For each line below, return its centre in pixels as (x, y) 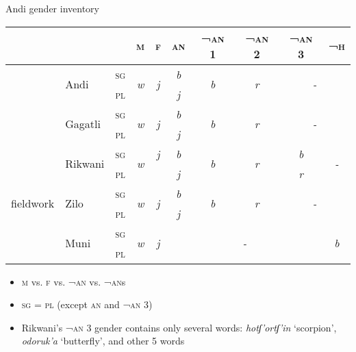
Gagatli (83, 124)
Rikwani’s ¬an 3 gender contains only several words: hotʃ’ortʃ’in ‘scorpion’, (179, 327)
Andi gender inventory (52, 8)
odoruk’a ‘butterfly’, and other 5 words (103, 341)
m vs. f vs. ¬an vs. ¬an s (74, 281)
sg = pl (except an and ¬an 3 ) (87, 304)
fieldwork (33, 203)
